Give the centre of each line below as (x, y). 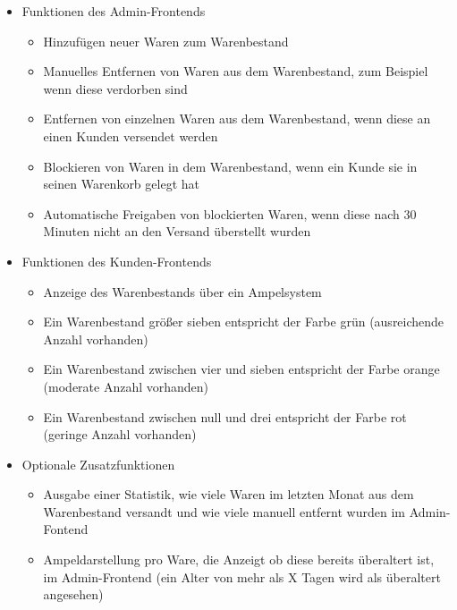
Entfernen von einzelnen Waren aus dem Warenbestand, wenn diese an (237, 119)
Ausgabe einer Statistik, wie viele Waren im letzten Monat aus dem (228, 494)
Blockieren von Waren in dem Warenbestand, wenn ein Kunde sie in (230, 166)
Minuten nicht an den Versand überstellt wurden (177, 231)
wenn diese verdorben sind (115, 88)
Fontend (66, 529)
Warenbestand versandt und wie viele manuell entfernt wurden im (224, 511)
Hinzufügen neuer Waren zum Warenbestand (166, 41)
